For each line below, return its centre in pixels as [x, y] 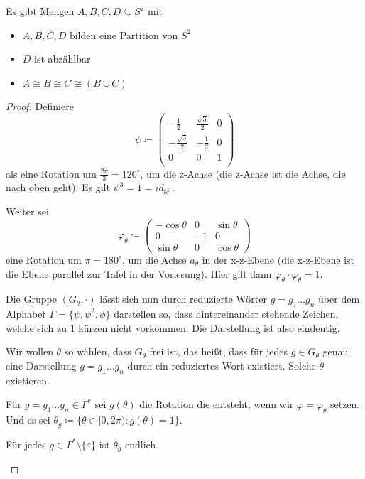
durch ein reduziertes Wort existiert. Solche [222, 365]
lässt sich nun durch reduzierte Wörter [183, 299]
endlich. [142, 444]
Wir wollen [29, 351]
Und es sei [28, 420]
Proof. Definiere [40, 106]
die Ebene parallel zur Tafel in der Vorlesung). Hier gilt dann [139, 273]
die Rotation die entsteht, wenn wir [217, 404]
